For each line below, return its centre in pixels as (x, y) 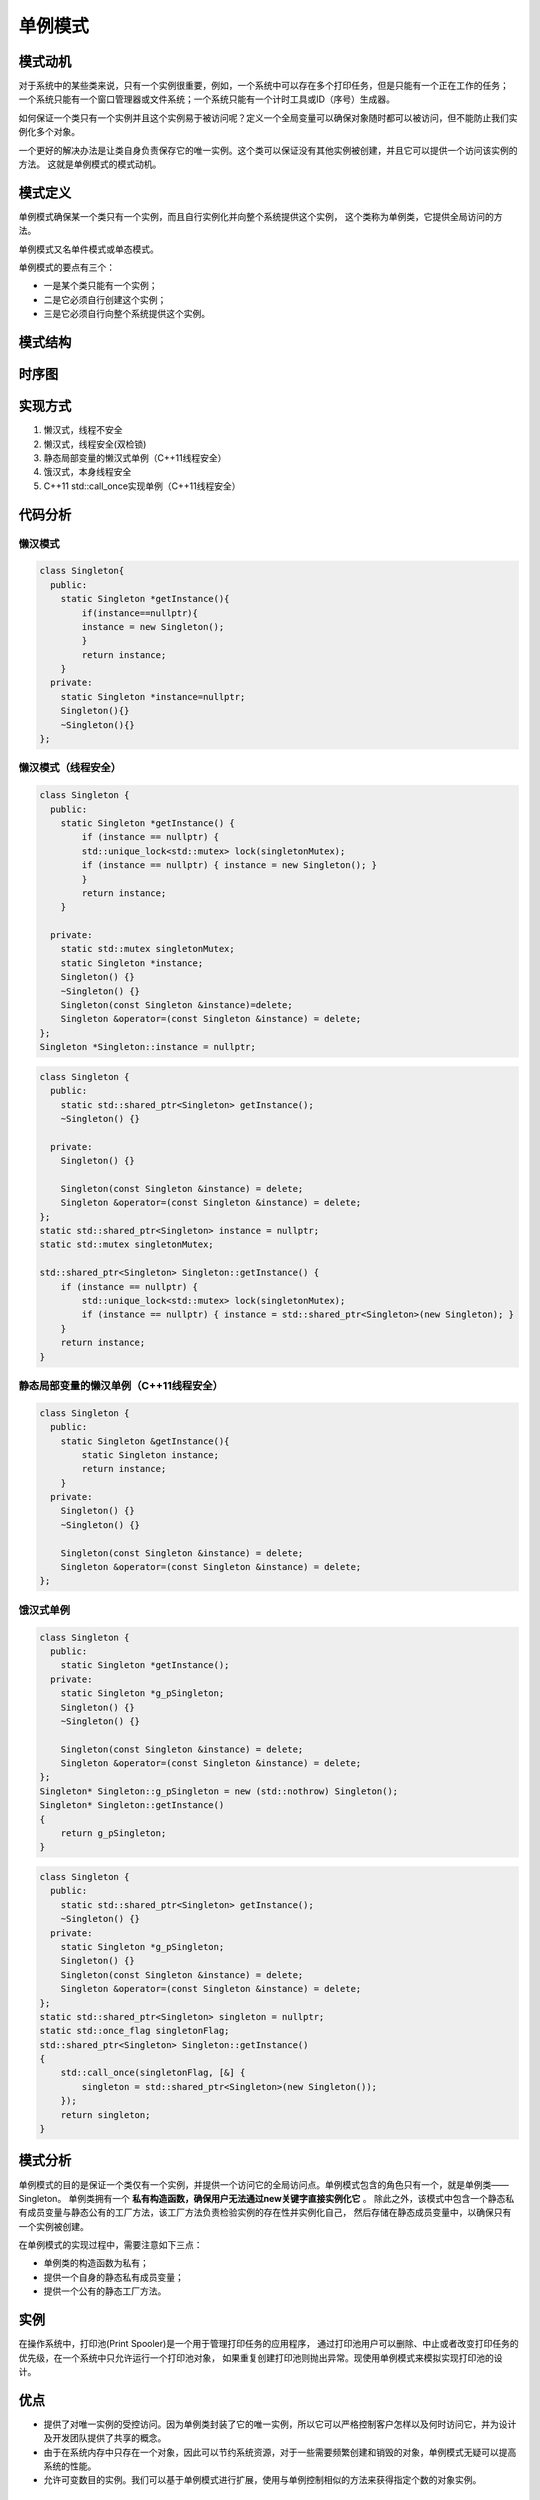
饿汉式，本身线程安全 (87, 472)
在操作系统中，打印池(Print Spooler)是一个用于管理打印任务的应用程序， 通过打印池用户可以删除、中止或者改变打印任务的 (268, 2344)
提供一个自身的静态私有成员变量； (113, 2277)
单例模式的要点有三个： (66, 267)
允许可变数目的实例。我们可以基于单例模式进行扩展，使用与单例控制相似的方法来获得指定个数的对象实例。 (262, 2480)
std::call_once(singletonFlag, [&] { (153, 2073)
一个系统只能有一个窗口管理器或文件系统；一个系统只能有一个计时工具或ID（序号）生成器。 (206, 99)
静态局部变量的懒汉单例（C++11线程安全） (121, 1385)
